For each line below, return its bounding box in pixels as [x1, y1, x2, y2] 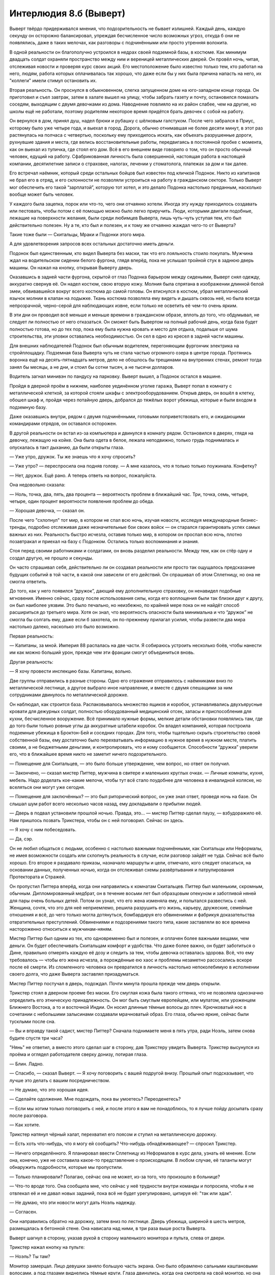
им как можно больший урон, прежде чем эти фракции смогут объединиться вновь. [9, 649, 195, 655]
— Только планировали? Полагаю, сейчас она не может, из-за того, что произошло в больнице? [9, 1174, 220, 1180]
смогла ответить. [9, 578, 47, 584]
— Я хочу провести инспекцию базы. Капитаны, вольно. [9, 668, 132, 674]
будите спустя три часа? [9, 1035, 63, 1041]
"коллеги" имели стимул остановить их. [9, 78, 97, 84]
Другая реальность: [9, 658, 53, 665]
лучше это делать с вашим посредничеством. [9, 1077, 111, 1083]
